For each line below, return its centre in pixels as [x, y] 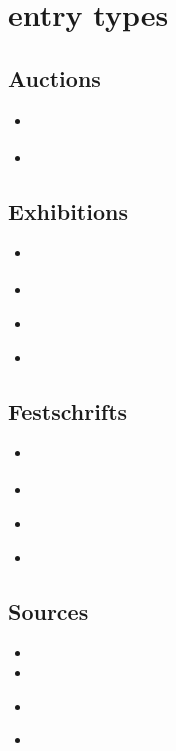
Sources [48, 610]
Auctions [54, 77]
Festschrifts [68, 410]
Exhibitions [68, 210]
